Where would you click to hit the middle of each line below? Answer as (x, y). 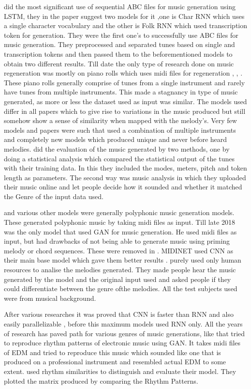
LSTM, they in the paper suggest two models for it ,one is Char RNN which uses (124, 16)
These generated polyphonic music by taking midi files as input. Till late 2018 (119, 222)
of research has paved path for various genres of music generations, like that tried (125, 333)
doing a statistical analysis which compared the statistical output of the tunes (119, 158)
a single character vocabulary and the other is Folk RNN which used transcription (126, 25)
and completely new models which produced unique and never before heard (116, 139)
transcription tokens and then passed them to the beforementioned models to (118, 54)
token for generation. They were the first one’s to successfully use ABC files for (121, 35)
